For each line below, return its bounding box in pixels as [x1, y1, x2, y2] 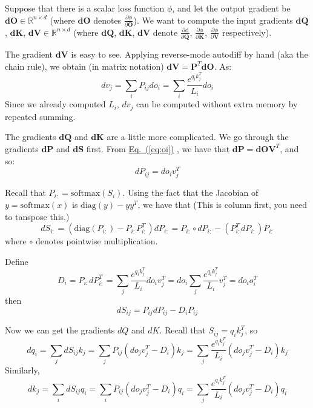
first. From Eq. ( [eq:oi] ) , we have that [86, 142, 230, 155]
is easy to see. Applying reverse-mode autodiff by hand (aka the [71, 48, 308, 61]
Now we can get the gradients [5, 324, 115, 336]
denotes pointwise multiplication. [35, 235, 158, 247]
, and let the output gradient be [172, 2, 291, 14]
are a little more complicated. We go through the [107, 130, 289, 143]
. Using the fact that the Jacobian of [122, 186, 259, 199]
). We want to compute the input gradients [133, 13, 293, 26]
